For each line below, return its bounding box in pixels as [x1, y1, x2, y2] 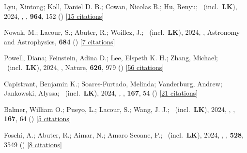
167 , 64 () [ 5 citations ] [4, 113, 71, 124]
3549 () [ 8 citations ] [4, 139, 62, 149]
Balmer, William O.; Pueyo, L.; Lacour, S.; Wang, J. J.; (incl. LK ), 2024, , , [4, 104, 235, 114]
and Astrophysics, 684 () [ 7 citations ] [4, 36, 115, 46]
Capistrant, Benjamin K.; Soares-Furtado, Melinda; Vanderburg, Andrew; [4, 78, 222, 88]
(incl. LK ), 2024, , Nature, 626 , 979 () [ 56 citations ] [7, 62, 164, 72]
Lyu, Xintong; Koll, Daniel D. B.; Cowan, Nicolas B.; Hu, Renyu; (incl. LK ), [4, 1, 237, 11]
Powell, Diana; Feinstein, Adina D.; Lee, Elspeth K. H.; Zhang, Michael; [4, 53, 218, 63]
